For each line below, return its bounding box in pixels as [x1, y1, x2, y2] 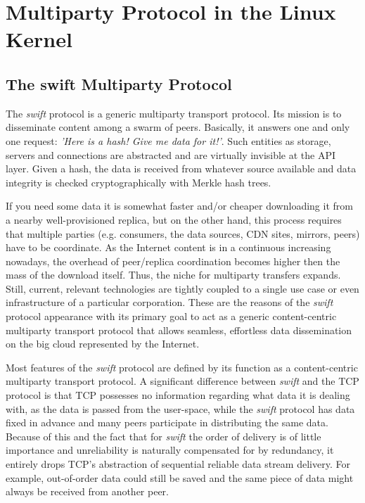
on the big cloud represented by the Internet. [6, 336, 200, 351]
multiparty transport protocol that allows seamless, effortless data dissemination [6, 322, 352, 337]
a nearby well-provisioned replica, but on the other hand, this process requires [6, 212, 342, 227]
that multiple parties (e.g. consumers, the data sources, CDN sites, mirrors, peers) [6, 226, 360, 241]
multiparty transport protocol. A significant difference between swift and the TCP [6, 374, 359, 388]
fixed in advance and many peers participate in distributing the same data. [6, 415, 328, 430]
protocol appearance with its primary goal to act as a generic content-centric [6, 309, 337, 324]
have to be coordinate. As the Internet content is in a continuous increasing [6, 240, 331, 255]
